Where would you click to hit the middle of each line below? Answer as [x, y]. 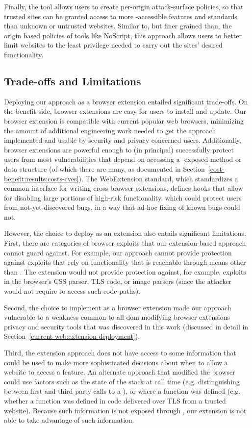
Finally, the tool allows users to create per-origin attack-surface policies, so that [124, 6]
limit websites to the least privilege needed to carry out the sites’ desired [113, 45]
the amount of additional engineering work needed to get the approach [110, 130]
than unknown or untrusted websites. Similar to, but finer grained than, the [118, 26]
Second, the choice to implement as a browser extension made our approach [118, 307]
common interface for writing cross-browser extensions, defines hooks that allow [124, 188]
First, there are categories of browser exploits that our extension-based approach [125, 243]
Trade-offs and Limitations [73, 81]
